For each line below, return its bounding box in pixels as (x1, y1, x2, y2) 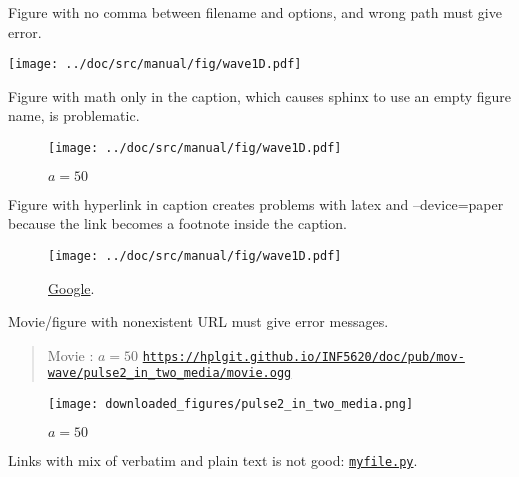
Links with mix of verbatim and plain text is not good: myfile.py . (8, 449, 418, 470)
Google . (48, 277, 95, 298)
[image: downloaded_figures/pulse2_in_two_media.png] (48, 397, 414, 412)
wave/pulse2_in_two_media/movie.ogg (47, 366, 292, 381)
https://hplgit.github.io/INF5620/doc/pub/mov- (142, 349, 465, 364)
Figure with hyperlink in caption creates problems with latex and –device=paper (8, 193, 504, 214)
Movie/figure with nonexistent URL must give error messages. (8, 311, 389, 332)
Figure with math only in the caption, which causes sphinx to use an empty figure (8, 85, 512, 106)
